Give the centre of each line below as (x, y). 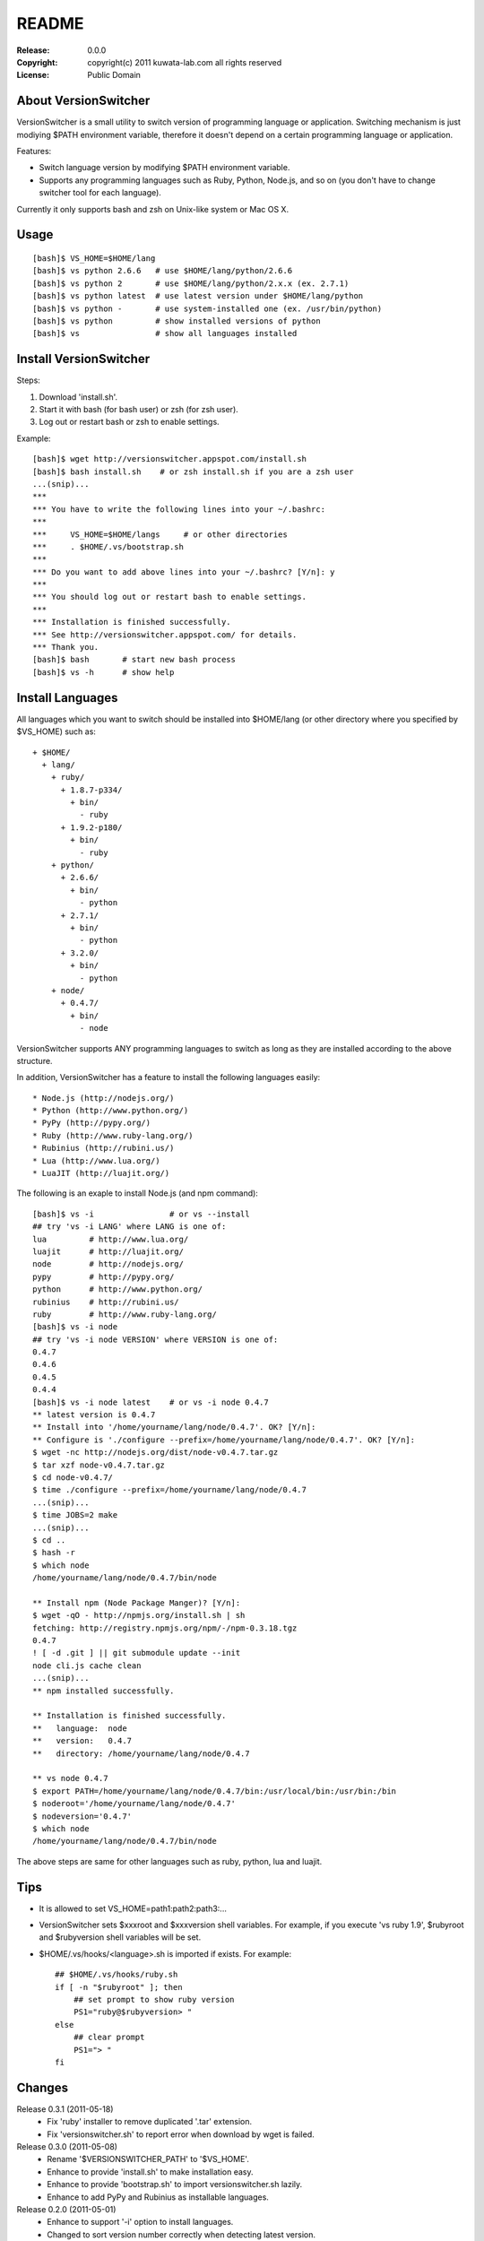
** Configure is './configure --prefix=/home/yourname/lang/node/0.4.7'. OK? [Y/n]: (224, 1440)
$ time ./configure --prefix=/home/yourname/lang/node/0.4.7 (169, 1490)
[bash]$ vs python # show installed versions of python (177, 321)
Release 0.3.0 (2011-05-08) (67, 2146)
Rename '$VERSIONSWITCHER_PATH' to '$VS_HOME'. (148, 2159)
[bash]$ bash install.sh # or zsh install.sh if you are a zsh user (193, 472)
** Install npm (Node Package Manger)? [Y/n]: (137, 1603)
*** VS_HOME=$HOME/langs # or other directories (160, 534)
